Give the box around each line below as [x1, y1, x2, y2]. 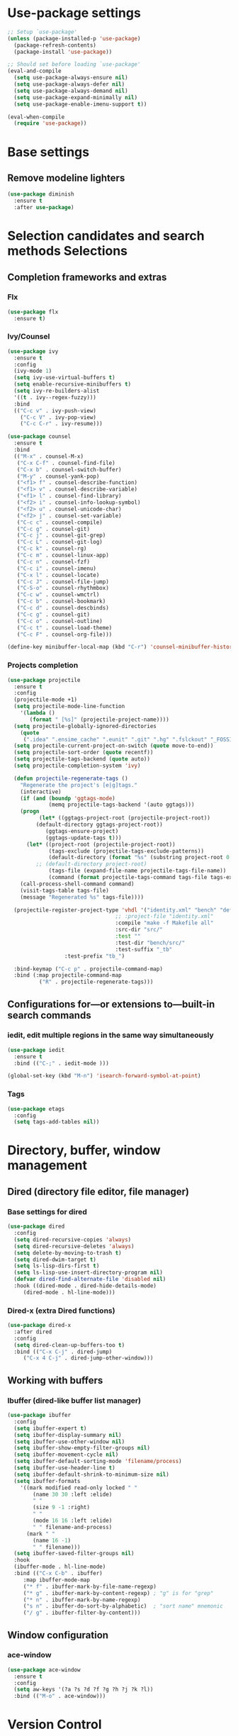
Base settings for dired [7, 1206, 87, 1216]
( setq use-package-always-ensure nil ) [13, 74, 129, 82]
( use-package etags [7, 1105, 65, 1112]
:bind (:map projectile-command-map [13, 972, 122, 979]
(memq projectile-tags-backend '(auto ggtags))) [48, 801, 195, 809]
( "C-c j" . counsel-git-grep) [16, 532, 106, 539]
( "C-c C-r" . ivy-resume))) [20, 420, 103, 427]
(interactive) [20, 788, 62, 795]
